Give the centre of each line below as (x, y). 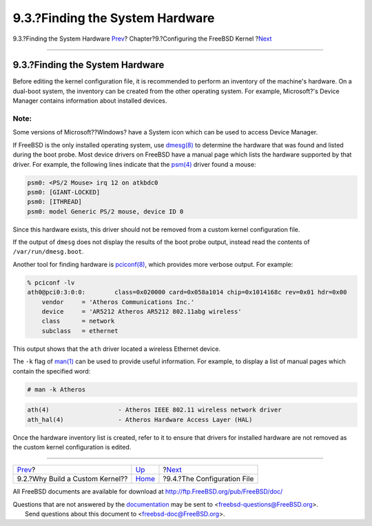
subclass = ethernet (80, 331)
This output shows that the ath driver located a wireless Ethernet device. (116, 349)
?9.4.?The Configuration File (208, 479)
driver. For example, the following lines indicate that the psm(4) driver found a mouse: (134, 164)
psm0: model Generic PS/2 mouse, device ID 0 (105, 211)
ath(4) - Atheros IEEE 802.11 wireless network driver (154, 410)
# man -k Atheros (56, 389)
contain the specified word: (52, 371)
